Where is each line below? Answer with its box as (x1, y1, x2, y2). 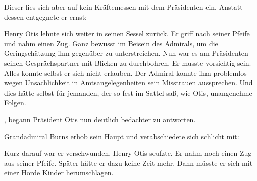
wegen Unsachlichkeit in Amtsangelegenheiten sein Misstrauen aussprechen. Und (4, 77, 253, 88)
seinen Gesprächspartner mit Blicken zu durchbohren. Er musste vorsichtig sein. (4, 57, 251, 68)
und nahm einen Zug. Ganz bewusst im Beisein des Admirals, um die (4, 38, 218, 48)
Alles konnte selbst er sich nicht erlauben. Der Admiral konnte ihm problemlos (4, 67, 247, 78)
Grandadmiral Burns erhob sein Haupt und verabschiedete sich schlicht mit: (4, 131, 239, 141)
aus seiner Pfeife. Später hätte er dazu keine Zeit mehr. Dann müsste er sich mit (4, 157, 253, 168)
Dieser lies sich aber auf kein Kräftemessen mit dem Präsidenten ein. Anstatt (4, 2, 243, 12)
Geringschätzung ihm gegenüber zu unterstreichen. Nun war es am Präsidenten (4, 48, 248, 58)
